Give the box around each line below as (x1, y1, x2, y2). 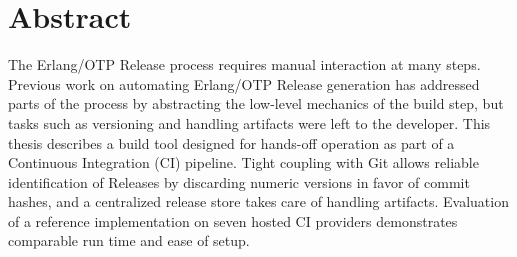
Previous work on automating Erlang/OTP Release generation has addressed (8, 73, 480, 94)
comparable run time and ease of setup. (8, 230, 250, 251)
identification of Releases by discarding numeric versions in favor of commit (8, 171, 470, 192)
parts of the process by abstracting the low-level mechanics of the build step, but (8, 93, 504, 114)
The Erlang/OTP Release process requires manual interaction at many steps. (8, 54, 481, 75)
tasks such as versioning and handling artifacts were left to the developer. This (8, 112, 491, 133)
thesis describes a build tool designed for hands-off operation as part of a (8, 132, 455, 153)
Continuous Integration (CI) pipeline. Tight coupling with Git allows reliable (8, 152, 479, 173)
